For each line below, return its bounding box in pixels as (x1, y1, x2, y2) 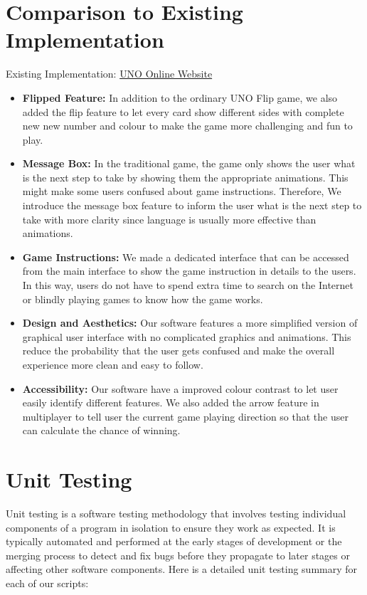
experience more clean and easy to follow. (22, 357, 203, 372)
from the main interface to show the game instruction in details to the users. (22, 263, 356, 278)
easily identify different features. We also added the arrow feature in (22, 395, 319, 410)
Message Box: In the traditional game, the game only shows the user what (22, 156, 356, 171)
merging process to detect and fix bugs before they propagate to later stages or (6, 547, 350, 562)
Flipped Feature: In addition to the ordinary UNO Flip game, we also (22, 90, 338, 105)
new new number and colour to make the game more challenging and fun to (22, 118, 353, 133)
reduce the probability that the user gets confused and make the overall (22, 343, 335, 358)
